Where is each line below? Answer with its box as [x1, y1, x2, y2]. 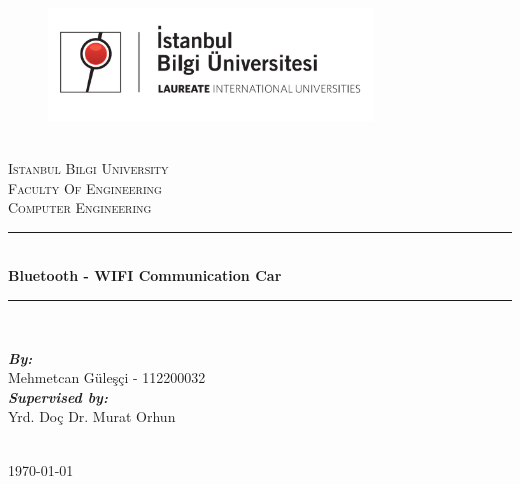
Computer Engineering [8, 197, 152, 218]
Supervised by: [8, 386, 108, 407]
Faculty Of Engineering [8, 177, 162, 198]
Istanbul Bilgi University [8, 158, 169, 179]
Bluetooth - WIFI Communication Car [8, 265, 282, 286]
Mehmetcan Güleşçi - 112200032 [8, 367, 206, 388]
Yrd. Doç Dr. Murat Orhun [8, 406, 176, 427]
